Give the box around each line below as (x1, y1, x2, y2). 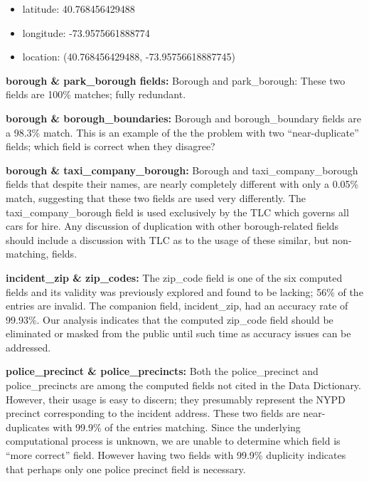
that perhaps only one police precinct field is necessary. (6, 461, 246, 476)
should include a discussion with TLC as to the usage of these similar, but (6, 232, 329, 247)
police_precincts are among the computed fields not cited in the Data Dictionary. (6, 378, 361, 393)
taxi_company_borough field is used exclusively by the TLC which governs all (6, 204, 349, 219)
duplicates (6, 419, 50, 434)
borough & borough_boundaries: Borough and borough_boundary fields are (6, 110, 361, 125)
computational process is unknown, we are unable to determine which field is (6, 433, 341, 448)
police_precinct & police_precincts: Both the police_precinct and (6, 364, 319, 379)
